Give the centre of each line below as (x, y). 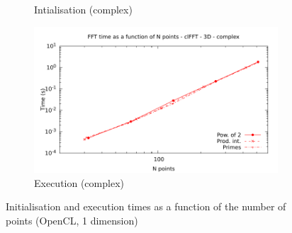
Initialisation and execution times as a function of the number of (146, 206)
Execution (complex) (79, 182)
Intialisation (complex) (83, 9)
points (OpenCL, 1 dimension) (72, 220)
